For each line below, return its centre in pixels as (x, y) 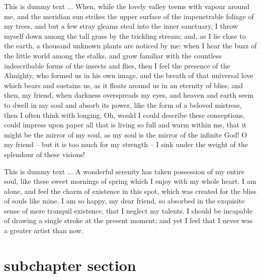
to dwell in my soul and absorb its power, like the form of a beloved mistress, (123, 105)
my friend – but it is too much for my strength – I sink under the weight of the (126, 144)
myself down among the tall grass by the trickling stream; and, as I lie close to (125, 36)
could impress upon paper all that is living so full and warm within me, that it (125, 125)
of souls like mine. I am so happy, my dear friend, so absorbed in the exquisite (124, 201)
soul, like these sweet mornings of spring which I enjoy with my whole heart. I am (130, 181)
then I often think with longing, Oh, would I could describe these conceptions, (124, 115)
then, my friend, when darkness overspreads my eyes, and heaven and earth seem (129, 95)
